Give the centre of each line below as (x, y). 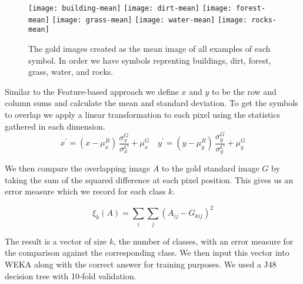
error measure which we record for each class (85, 191)
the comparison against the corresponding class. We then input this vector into (147, 252)
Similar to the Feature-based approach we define (92, 91)
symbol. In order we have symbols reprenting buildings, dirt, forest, (150, 60)
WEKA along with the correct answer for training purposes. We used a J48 (141, 264)
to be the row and (244, 91)
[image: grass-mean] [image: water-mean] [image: (149, 20)
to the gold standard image (210, 168)
